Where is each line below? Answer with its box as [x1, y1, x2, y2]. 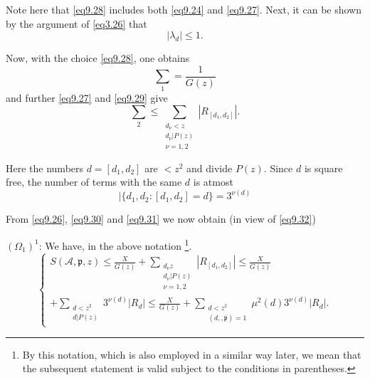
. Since [263, 160, 293, 175]
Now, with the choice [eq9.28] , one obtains [6, 51, 190, 65]
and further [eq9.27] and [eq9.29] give [6, 90, 168, 105]
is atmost [193, 174, 233, 189]
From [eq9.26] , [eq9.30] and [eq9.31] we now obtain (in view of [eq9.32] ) [6, 211, 316, 226]
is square [304, 160, 343, 175]
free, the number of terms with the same [6, 174, 182, 189]
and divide [186, 160, 233, 175]
